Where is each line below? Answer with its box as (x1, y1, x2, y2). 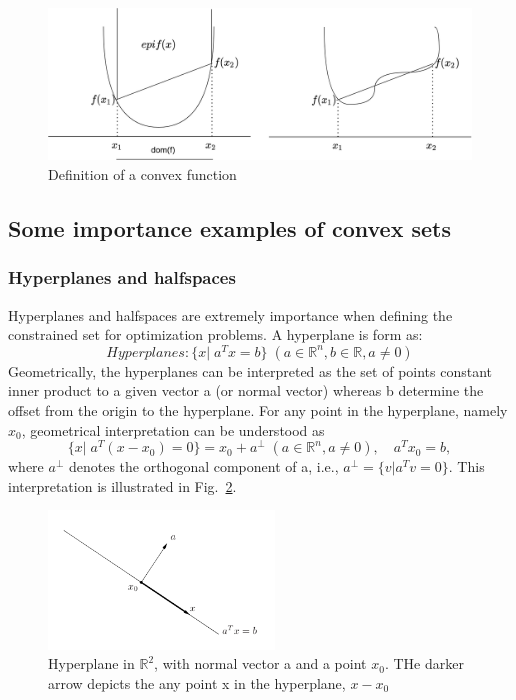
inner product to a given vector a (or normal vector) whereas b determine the (8, 380, 484, 401)
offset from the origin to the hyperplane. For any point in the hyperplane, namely (8, 400, 508, 421)
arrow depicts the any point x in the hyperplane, (48, 672, 346, 693)
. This (448, 456, 485, 477)
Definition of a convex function (48, 163, 237, 184)
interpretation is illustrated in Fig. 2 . (8, 475, 237, 496)
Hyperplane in (48, 653, 135, 674)
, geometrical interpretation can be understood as (21, 419, 325, 440)
